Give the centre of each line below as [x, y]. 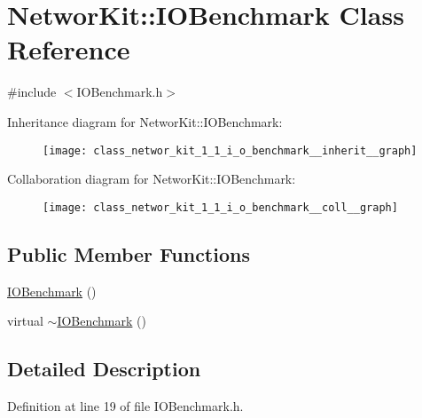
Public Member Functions [129, 253]
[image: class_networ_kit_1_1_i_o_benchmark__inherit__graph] [230, 150]
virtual [25, 321]
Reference [69, 49]
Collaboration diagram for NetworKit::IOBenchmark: [152, 179]
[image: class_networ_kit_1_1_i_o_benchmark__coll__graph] [220, 207]
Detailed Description [104, 369]
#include [32, 92]
